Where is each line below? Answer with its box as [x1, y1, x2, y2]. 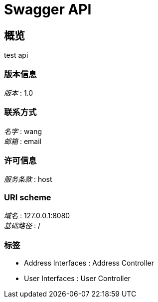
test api [4, 51, 28, 60]
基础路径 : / [4, 221, 40, 230]
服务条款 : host [4, 175, 52, 184]
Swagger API [4, 1, 92, 18]
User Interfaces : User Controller [24, 274, 131, 283]
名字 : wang [4, 127, 42, 136]
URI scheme [4, 192, 51, 202]
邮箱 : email [4, 137, 41, 146]
